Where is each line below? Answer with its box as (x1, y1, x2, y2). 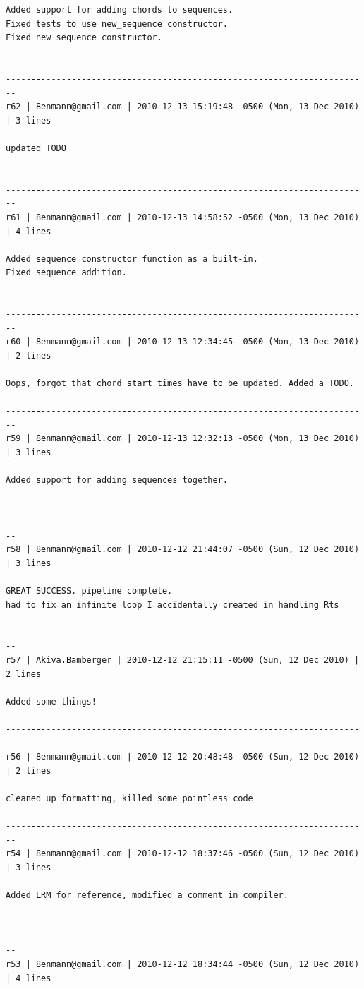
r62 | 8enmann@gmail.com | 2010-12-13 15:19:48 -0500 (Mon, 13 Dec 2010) (6, 102, 360, 112)
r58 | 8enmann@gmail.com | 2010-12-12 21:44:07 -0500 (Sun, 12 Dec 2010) (6, 544, 360, 555)
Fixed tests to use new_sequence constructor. (6, 18, 228, 29)
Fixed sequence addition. (6, 268, 127, 278)
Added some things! (6, 696, 97, 707)
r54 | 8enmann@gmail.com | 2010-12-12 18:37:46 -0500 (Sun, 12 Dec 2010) (6, 849, 360, 859)
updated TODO (6, 143, 66, 153)
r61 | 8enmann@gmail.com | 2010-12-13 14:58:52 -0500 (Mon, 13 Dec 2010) (6, 212, 360, 222)
